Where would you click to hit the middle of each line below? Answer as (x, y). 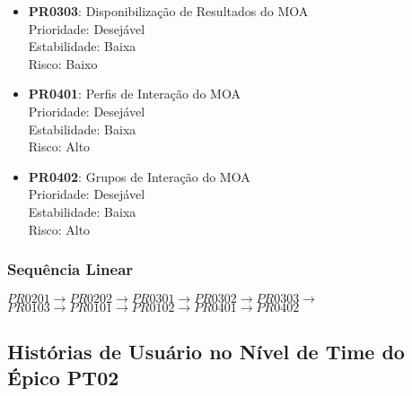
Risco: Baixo (63, 63)
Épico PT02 (63, 378)
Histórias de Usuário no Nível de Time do (206, 351)
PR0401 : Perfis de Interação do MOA (134, 94)
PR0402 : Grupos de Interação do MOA (139, 176)
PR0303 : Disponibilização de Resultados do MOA (168, 11)
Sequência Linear (70, 269)
